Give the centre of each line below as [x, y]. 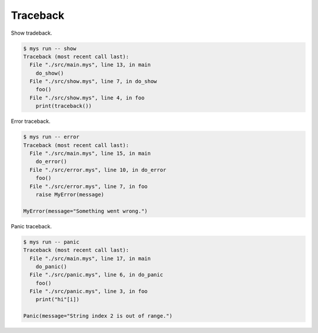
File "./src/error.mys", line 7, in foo [89, 186]
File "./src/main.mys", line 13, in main [90, 65]
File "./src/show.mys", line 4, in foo [87, 98]
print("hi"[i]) [57, 299]
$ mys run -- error [51, 137]
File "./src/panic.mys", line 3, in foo [89, 292]
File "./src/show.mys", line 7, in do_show [93, 81]
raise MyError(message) [70, 194]
